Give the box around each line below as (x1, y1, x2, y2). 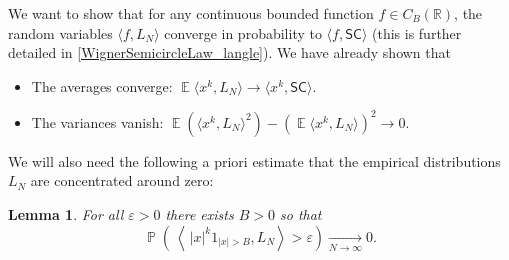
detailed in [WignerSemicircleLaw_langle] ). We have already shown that (8, 42, 451, 63)
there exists (165, 204, 234, 225)
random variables (8, 22, 113, 43)
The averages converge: (31, 75, 173, 96)
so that (280, 204, 322, 225)
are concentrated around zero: (30, 170, 214, 191)
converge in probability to (164, 22, 322, 43)
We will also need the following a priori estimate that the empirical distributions (8, 150, 501, 171)
